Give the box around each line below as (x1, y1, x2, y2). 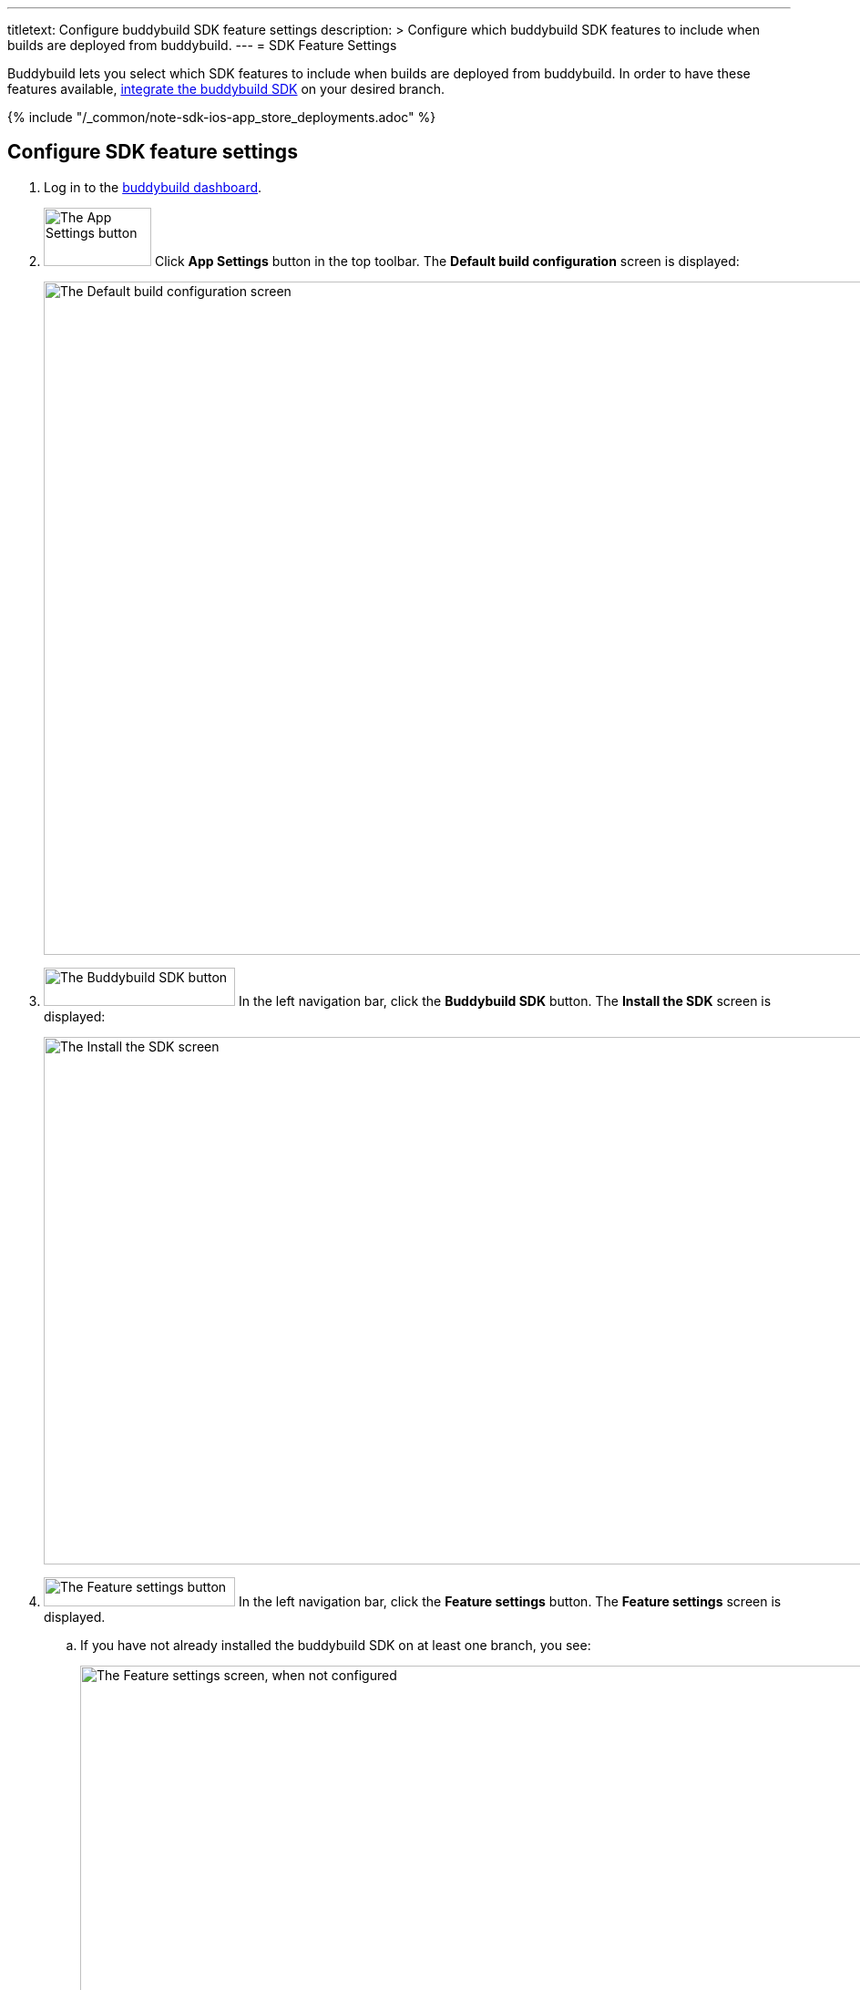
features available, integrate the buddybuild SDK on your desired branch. (7, 81, 445, 97)
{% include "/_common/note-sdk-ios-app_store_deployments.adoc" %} (7, 109, 436, 125)
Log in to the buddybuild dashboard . (44, 179, 262, 195)
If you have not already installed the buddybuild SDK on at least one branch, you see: (80, 1636, 591, 1653)
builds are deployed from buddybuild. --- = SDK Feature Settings (7, 37, 397, 53)
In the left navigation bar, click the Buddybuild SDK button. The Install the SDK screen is (238, 992, 772, 1009)
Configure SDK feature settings (7, 140, 298, 164)
